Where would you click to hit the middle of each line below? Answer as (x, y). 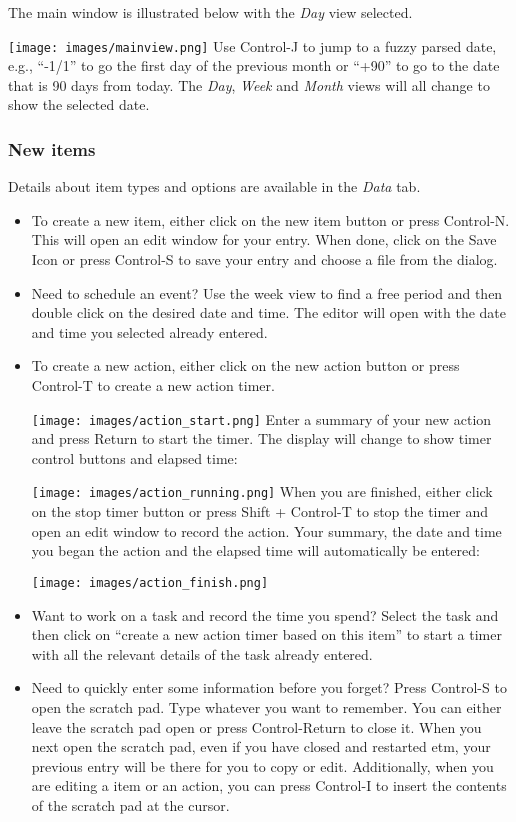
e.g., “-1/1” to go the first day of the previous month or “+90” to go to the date (254, 65)
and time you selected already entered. (149, 331)
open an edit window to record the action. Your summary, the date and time (266, 530)
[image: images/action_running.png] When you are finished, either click (262, 491)
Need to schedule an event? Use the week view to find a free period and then (267, 292)
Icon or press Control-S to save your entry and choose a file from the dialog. (264, 259)
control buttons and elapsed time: (134, 457)
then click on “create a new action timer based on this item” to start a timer (266, 634)
